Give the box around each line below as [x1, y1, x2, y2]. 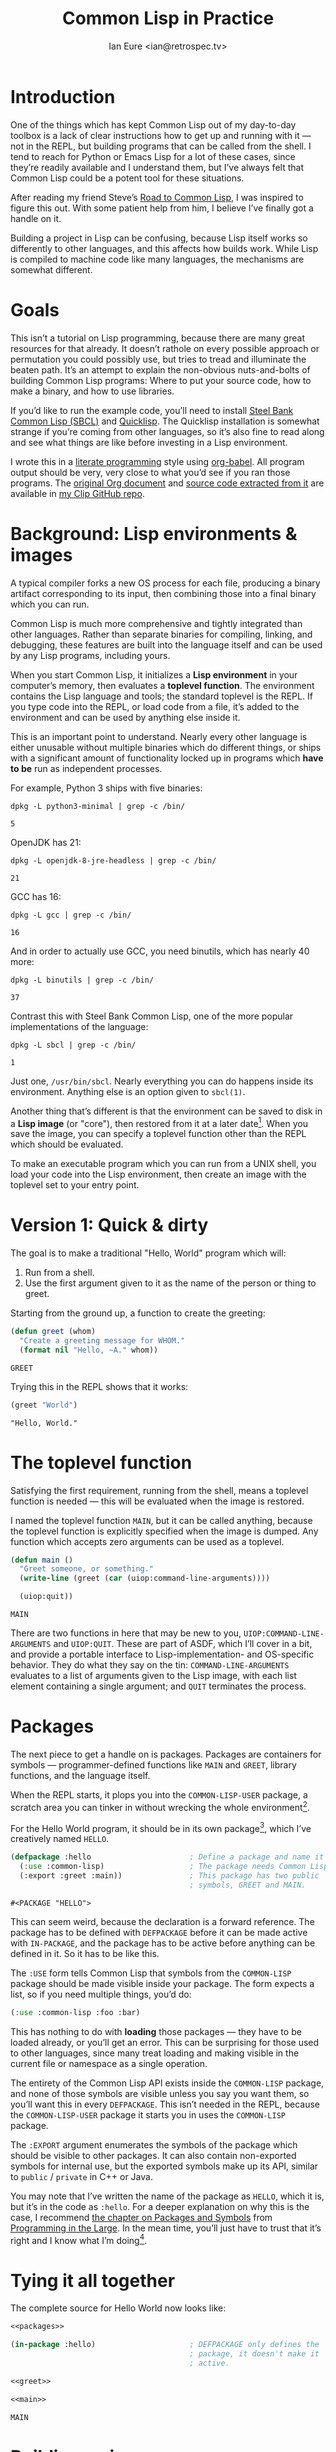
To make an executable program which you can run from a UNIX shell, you [10, 1158, 317, 1170]
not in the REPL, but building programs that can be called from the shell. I [10, 140, 312, 152]
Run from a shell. [24, 1267, 95, 1279]
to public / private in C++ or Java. [10, 2170, 153, 2182]
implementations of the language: [10, 1020, 149, 1032]
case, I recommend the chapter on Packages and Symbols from [10, 2211, 273, 2223]
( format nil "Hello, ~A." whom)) [19, 1345, 159, 1355]
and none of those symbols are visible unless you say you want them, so [10, 2087, 310, 2099]
